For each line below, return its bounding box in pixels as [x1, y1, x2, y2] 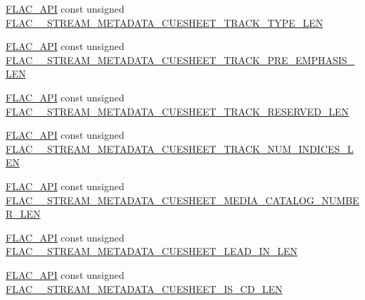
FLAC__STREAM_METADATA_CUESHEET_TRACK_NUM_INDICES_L [6, 141, 354, 156]
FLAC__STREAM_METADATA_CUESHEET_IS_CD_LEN [6, 281, 283, 296]
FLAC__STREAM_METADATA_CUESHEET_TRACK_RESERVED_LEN [6, 104, 350, 118]
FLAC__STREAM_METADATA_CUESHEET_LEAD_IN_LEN [6, 244, 298, 258]
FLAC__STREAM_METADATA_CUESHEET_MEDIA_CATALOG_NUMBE [6, 192, 359, 207]
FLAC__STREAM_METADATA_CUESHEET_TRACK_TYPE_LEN [6, 15, 324, 30]
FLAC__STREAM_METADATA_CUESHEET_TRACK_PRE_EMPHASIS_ [6, 52, 355, 67]
